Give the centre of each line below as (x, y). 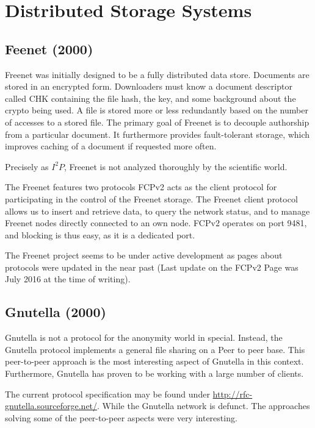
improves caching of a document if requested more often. (111, 146)
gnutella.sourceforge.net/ (51, 406)
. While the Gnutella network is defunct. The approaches (204, 406)
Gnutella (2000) (56, 312)
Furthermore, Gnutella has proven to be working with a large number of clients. (154, 373)
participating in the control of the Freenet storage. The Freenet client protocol (151, 198)
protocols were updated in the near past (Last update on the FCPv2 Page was (152, 267)
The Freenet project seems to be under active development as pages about (144, 255)
